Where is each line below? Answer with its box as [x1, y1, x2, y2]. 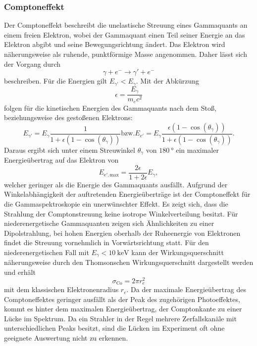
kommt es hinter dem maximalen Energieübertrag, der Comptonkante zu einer [4, 303, 242, 314]
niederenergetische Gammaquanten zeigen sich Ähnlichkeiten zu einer [4, 218, 214, 228]
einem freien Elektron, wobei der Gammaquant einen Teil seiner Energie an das [4, 29, 245, 40]
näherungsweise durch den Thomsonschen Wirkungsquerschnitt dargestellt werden [4, 257, 254, 267]
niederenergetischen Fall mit [4, 247, 89, 257]
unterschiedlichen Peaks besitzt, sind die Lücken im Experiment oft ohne [4, 323, 225, 333]
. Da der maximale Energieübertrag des [126, 284, 246, 295]
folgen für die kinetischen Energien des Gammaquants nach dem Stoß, [4, 102, 216, 113]
